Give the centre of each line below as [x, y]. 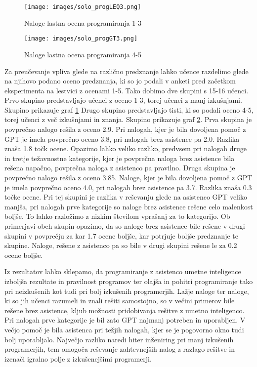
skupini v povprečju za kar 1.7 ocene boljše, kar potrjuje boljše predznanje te [121, 235]
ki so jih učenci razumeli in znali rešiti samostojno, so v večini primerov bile [120, 301]
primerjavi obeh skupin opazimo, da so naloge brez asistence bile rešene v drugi [125, 226]
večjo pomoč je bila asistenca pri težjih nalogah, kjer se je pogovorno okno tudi [124, 329]
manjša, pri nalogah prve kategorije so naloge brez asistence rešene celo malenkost [129, 206]
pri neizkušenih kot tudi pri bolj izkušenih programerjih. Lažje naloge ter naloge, [127, 291]
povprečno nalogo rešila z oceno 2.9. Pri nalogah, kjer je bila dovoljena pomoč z [125, 129]
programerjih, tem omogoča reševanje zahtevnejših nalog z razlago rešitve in [120, 349]
